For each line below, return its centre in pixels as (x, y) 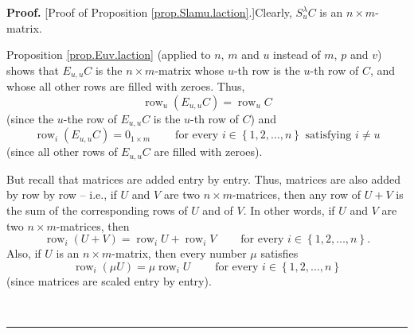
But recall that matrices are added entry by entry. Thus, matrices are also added (204, 179)
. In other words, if (289, 210)
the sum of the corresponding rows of (97, 210)
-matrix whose (189, 70)
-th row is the (267, 70)
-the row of (90, 118)
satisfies (279, 253)
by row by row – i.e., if (62, 194)
